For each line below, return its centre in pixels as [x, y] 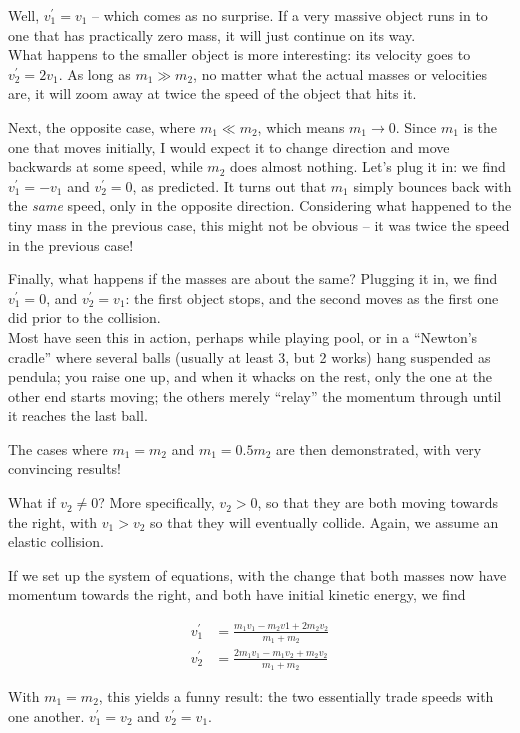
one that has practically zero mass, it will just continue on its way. [212, 34]
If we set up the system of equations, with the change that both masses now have [257, 574]
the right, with [53, 521]
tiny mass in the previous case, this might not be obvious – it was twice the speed [259, 224]
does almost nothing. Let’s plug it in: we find [368, 166]
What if [32, 502]
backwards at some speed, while [105, 166]
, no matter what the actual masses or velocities [340, 73]
